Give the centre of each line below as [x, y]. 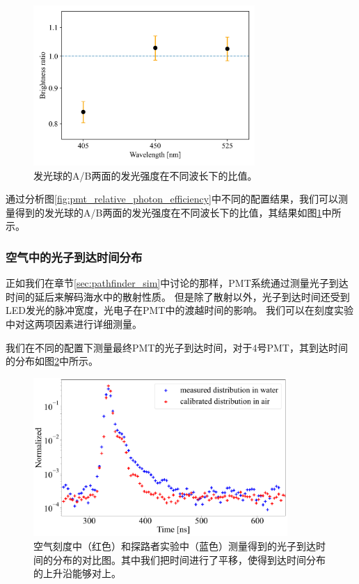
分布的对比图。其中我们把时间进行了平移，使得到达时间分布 [189, 559]
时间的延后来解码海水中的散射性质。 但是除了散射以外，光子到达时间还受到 [178, 296]
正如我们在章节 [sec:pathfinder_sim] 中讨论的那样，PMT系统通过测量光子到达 [177, 283]
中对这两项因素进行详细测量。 [74, 324]
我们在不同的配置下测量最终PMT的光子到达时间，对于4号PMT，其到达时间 [177, 347]
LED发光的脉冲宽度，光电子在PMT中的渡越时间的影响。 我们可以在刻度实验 [180, 310]
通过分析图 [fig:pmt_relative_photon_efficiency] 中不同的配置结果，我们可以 [172, 199]
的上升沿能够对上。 [77, 573]
